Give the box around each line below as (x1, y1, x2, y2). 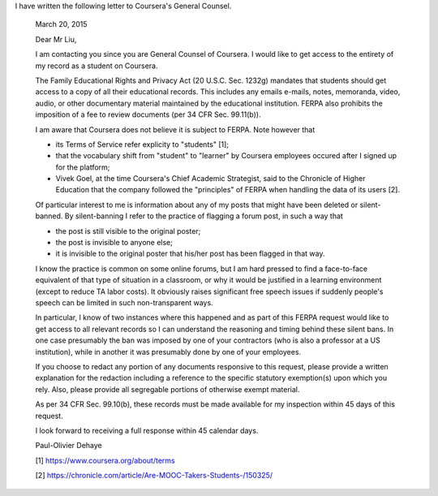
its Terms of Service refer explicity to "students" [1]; (55, 139, 230, 149)
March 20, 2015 (35, 19, 88, 29)
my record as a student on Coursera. (35, 61, 158, 71)
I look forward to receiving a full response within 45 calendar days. (35, 425, 259, 435)
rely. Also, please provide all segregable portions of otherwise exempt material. (35, 384, 300, 394)
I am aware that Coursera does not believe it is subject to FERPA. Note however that (35, 124, 316, 134)
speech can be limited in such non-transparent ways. (35, 297, 214, 308)
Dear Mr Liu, (35, 34, 77, 44)
